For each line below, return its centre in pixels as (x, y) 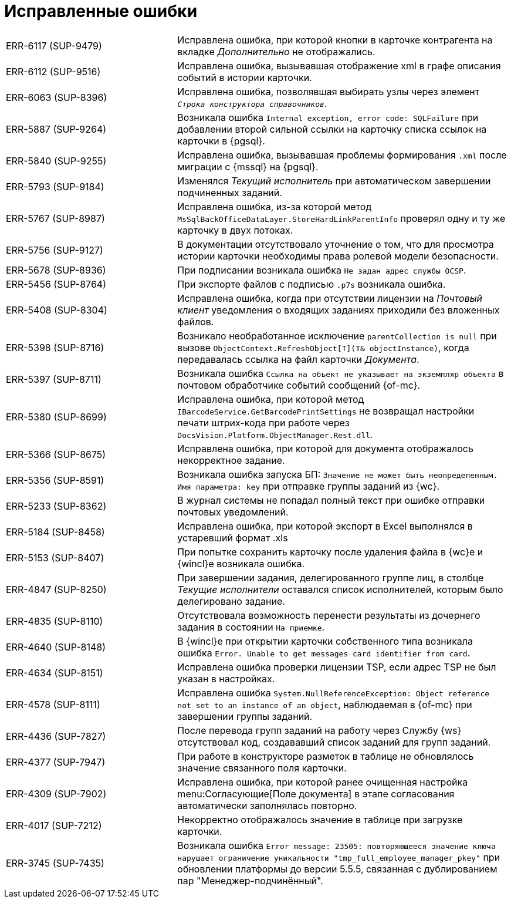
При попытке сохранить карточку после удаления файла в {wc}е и (330, 552)
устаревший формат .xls (233, 538)
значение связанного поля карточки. (262, 768)
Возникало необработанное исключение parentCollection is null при (337, 336)
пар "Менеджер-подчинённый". (250, 880)
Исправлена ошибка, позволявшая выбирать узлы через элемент (329, 91)
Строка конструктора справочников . (252, 103)
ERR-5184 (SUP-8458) (55, 532)
